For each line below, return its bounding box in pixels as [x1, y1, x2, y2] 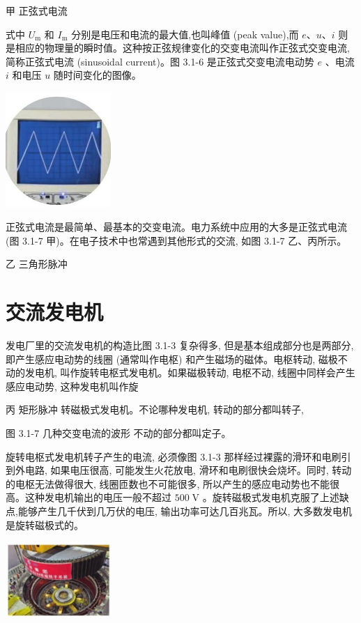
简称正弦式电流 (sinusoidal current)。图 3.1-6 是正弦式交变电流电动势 [6, 54, 314, 68]
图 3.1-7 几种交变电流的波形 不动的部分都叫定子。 [6, 425, 231, 440]
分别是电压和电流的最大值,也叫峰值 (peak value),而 [71, 26, 299, 41]
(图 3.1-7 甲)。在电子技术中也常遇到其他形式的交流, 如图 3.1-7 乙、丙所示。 [6, 233, 347, 247]
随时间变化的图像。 [53, 68, 141, 82]
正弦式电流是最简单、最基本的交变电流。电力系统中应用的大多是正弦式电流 [6, 220, 347, 234]
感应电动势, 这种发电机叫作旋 [6, 378, 139, 393]
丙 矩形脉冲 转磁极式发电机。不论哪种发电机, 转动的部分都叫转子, [6, 402, 304, 417]
